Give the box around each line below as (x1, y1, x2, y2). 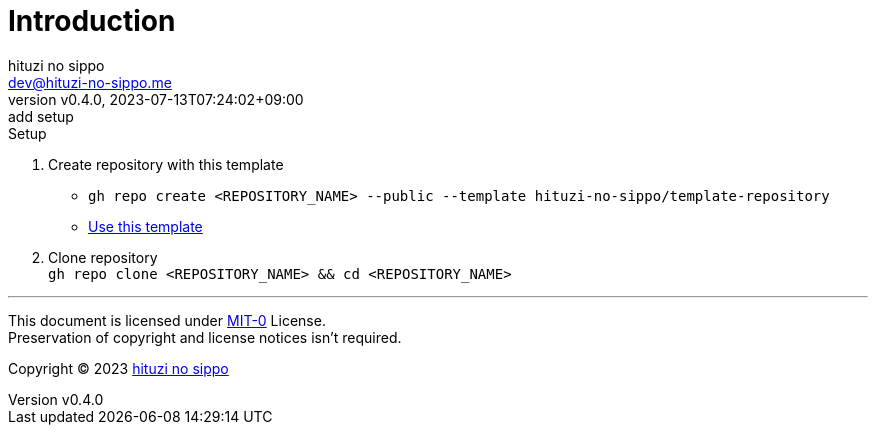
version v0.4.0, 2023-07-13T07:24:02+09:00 (8, 90, 304, 108)
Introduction (8, 4, 176, 38)
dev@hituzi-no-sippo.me (8, 73, 172, 91)
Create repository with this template (48, 155, 284, 173)
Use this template (88, 217, 203, 235)
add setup (8, 107, 74, 125)
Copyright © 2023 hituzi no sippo (8, 359, 229, 377)
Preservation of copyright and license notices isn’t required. (8, 328, 402, 346)
